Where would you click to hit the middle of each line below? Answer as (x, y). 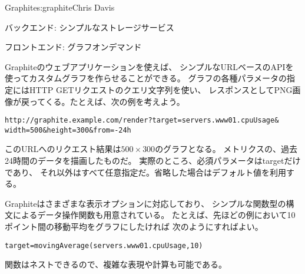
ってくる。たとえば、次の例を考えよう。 (107, 101)
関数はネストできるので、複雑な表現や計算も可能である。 (116, 264)
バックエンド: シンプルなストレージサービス (89, 27)
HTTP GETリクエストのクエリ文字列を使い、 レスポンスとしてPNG (161, 89)
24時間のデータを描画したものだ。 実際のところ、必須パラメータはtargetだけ (153, 161)
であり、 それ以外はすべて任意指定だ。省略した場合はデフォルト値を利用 (145, 172)
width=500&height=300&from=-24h (68, 130)
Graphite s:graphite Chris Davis (60, 7)
